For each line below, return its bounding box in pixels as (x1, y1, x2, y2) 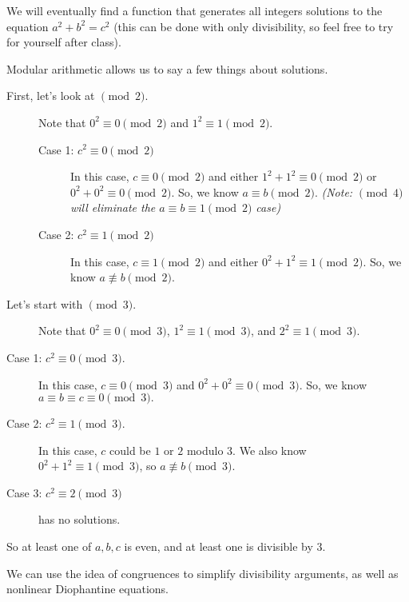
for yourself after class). (6, 34, 121, 50)
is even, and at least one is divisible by (124, 538, 313, 555)
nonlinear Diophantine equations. (6, 580, 169, 597)
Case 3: (6, 484, 42, 500)
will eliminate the (70, 199, 156, 216)
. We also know (232, 441, 307, 458)
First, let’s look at (6, 87, 95, 104)
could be (109, 441, 151, 458)
